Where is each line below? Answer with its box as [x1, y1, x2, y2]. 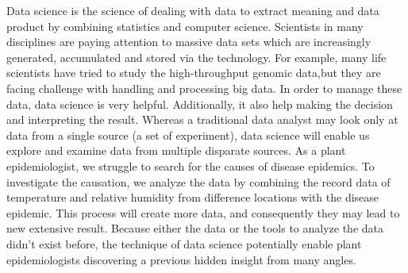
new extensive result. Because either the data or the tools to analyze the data [6, 220, 384, 236]
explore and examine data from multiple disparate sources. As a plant [6, 142, 346, 159]
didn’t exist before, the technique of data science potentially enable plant [6, 235, 362, 252]
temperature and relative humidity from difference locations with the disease [6, 189, 379, 206]
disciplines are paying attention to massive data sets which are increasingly [6, 33, 371, 50]
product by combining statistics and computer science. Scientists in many [6, 17, 364, 34]
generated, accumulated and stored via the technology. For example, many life [6, 48, 387, 65]
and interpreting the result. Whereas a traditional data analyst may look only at [6, 111, 398, 128]
